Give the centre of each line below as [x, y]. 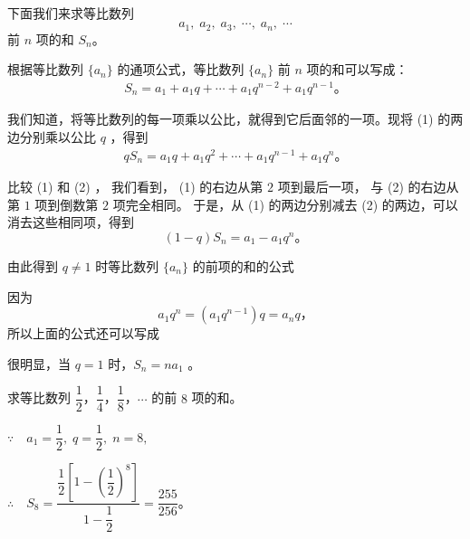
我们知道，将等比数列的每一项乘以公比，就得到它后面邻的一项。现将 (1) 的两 [235, 119]
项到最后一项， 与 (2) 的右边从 [368, 187]
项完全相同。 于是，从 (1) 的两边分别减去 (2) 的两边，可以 [285, 204]
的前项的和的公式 [243, 265]
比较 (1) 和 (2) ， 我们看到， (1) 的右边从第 [135, 187]
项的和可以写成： [357, 69]
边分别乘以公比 [52, 136]
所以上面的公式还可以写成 [83, 333]
